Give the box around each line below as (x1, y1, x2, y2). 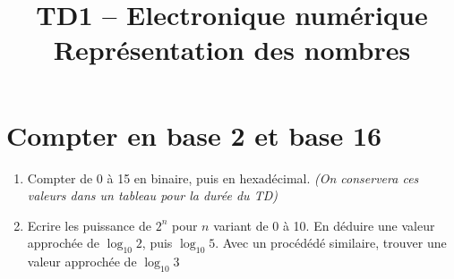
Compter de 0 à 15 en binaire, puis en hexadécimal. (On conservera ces (27, 168, 419, 187)
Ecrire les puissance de (27, 216, 151, 234)
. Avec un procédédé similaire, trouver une (215, 233, 447, 252)
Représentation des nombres (53, 31, 411, 68)
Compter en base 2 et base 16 (6, 116, 382, 153)
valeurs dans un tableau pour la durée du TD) (27, 186, 278, 205)
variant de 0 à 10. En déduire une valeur (213, 216, 435, 234)
